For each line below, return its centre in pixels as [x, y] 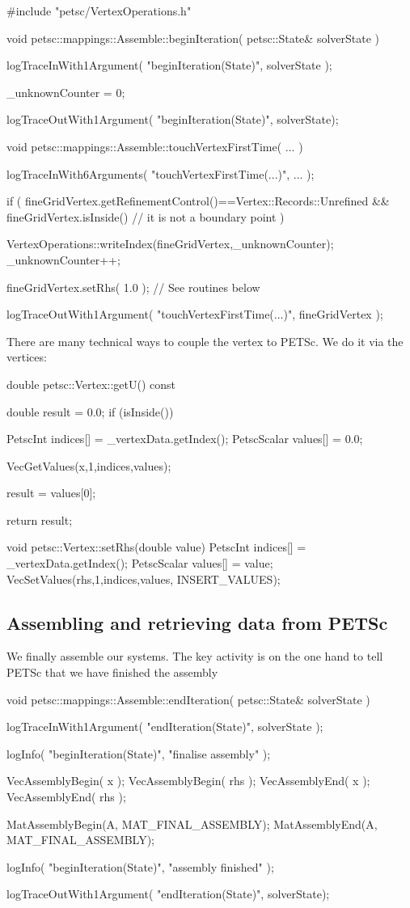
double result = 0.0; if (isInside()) [90, 411]
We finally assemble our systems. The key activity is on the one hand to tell [195, 656]
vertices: [27, 357]
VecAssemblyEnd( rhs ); [66, 797]
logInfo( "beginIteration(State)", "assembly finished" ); [140, 866]
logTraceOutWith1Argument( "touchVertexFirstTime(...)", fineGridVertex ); [195, 314]
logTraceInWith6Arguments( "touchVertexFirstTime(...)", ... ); [161, 173]
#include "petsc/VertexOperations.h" [99, 11]
